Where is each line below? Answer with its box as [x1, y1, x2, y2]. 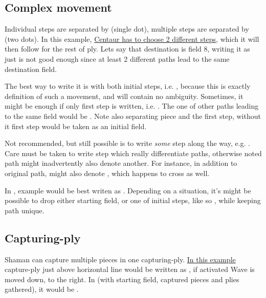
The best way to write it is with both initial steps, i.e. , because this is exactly [5, 81, 251, 91]
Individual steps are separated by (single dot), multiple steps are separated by [5, 23, 249, 34]
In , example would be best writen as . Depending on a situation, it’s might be [5, 185, 251, 195]
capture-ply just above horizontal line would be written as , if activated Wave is [5, 264, 255, 275]
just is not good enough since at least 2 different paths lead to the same [5, 53, 230, 64]
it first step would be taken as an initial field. [5, 120, 147, 131]
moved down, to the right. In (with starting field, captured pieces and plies [5, 274, 239, 284]
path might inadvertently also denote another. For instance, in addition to [5, 158, 237, 168]
